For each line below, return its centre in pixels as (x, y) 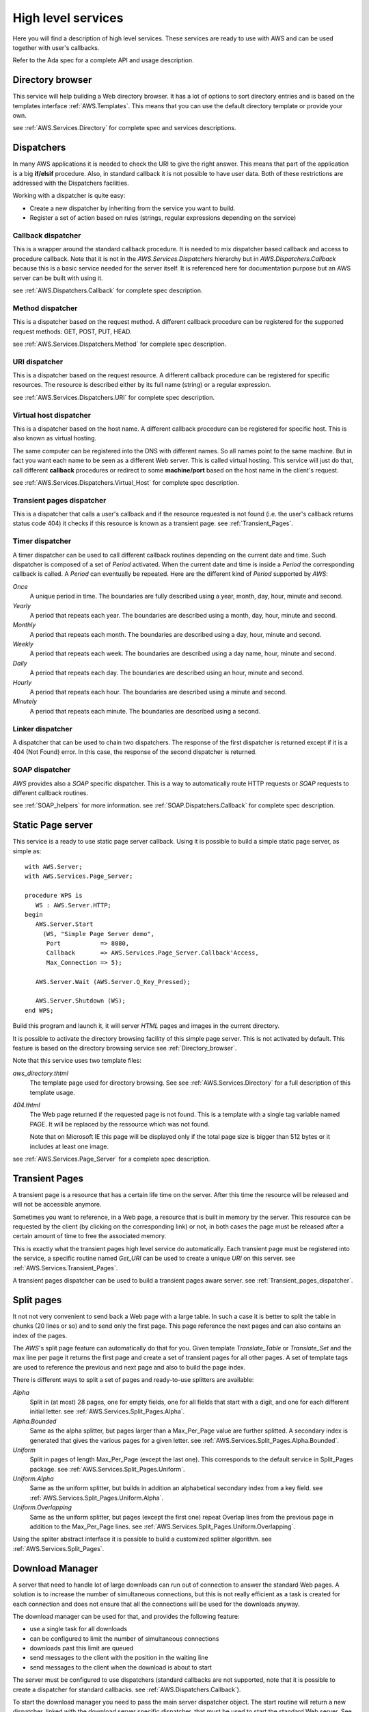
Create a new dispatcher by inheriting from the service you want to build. (133, 208)
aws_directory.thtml (40, 1073)
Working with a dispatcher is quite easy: (69, 196)
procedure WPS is (54, 896)
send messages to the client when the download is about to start (121, 1667)
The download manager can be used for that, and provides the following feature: (126, 1616)
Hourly (22, 682)
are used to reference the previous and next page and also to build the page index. (129, 1367)
